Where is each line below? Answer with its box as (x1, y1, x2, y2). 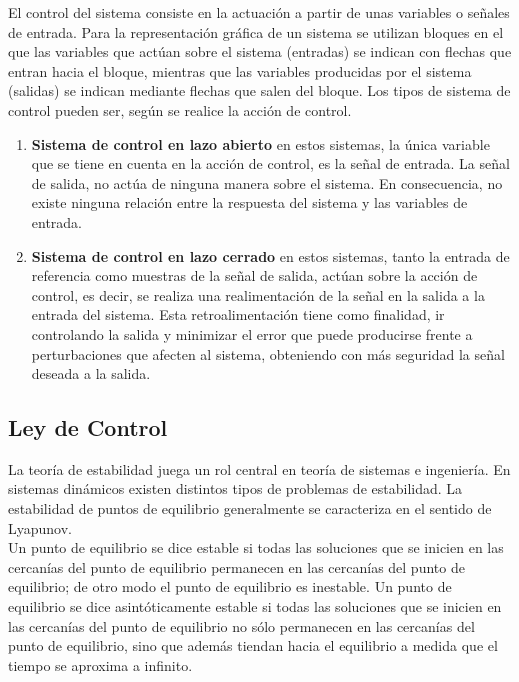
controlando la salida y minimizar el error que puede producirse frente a (31, 323, 473, 344)
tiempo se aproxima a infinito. (8, 654, 193, 675)
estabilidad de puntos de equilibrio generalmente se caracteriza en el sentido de (8, 498, 492, 519)
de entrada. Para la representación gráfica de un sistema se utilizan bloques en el (8, 21, 504, 42)
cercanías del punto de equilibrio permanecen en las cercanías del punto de (8, 556, 465, 577)
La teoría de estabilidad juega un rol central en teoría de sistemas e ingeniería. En (8, 458, 511, 479)
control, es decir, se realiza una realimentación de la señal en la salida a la (31, 284, 485, 305)
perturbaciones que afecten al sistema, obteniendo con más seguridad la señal (31, 343, 505, 364)
